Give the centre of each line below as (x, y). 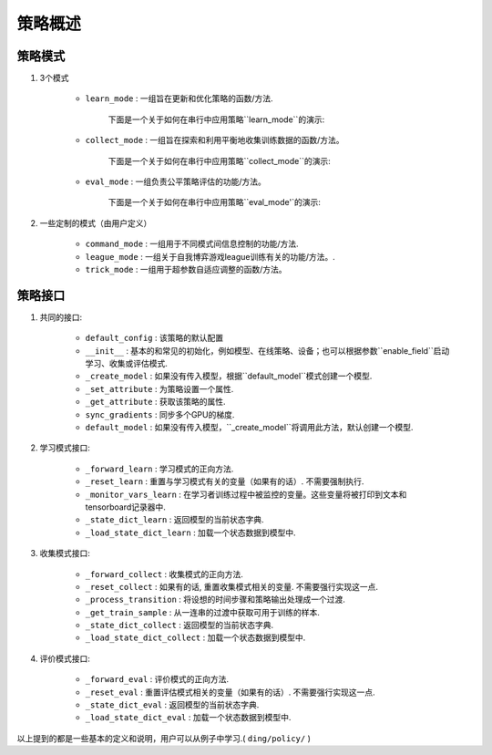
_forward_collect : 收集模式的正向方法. (164, 574)
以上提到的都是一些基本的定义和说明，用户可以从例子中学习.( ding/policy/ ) (164, 738)
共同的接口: (61, 317)
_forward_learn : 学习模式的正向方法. (159, 469)
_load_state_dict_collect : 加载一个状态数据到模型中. (195, 637)
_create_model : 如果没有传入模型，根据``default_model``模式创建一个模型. (229, 376)
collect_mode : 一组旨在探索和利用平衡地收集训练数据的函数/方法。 (215, 140)
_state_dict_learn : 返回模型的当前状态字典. (174, 520)
